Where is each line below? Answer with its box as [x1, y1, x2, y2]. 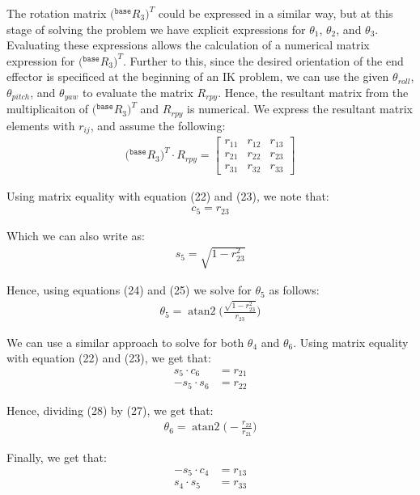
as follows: [269, 281, 320, 298]
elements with [6, 116, 75, 133]
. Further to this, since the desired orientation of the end [123, 52, 404, 69]
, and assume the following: [90, 116, 226, 133]
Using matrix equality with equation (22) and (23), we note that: [6, 187, 329, 204]
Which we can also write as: [6, 226, 145, 243]
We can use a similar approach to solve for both [6, 333, 244, 350]
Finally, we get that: [6, 449, 107, 466]
